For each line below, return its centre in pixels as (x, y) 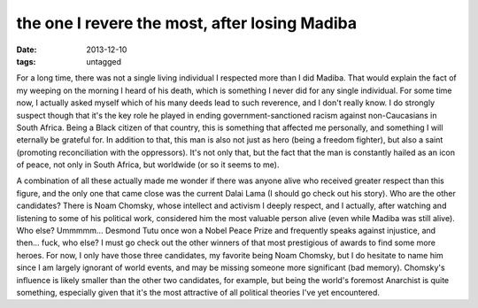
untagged (104, 61)
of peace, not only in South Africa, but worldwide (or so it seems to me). (148, 165)
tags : (26, 61)
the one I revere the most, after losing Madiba (187, 23)
